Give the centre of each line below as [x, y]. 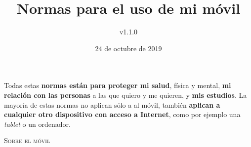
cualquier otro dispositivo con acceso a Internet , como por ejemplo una [122, 114]
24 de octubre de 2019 [128, 48]
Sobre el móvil [27, 140]
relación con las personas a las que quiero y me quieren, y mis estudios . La [125, 95]
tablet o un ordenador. [37, 124]
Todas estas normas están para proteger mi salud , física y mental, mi [118, 85]
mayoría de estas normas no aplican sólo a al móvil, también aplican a [112, 104]
